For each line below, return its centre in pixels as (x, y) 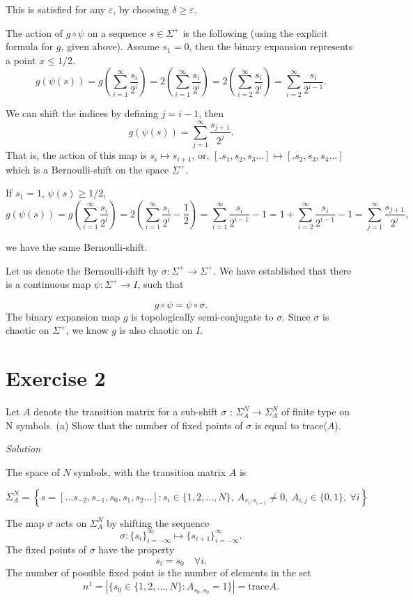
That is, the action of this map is (76, 155)
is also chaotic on (156, 330)
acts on (71, 522)
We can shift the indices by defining (82, 113)
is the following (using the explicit (255, 32)
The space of (33, 471)
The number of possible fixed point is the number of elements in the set (158, 572)
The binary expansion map (63, 316)
